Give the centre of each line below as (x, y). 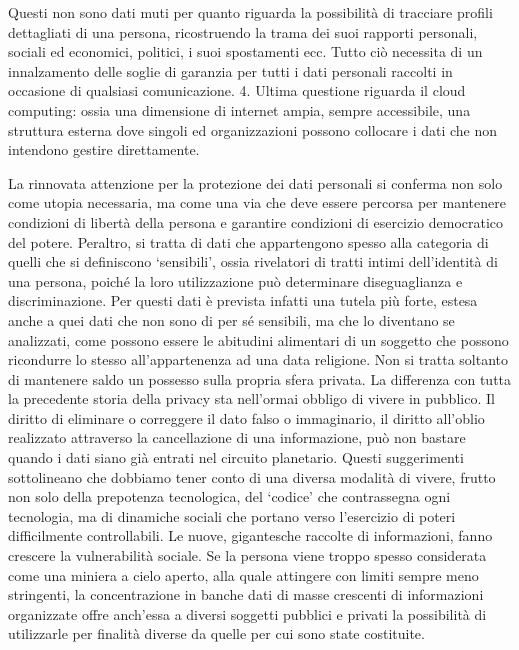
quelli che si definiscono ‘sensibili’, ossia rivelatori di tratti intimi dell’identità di (253, 261)
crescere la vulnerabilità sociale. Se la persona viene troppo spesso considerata (247, 555)
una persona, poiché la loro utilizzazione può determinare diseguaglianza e (235, 280)
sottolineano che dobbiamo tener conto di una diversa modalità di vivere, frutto (252, 476)
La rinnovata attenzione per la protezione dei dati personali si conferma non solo (255, 182)
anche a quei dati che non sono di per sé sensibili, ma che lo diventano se (231, 319)
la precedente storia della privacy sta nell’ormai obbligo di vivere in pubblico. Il (251, 398)
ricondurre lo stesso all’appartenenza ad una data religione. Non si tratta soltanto (258, 359)
